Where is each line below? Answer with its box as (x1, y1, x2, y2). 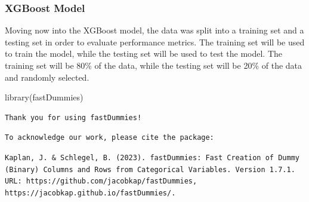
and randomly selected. (5, 71, 89, 83)
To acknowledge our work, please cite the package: (5, 133, 214, 142)
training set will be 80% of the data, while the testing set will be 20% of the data (5, 59, 302, 71)
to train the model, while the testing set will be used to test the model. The (5, 47, 283, 60)
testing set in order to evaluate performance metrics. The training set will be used (5, 35, 305, 48)
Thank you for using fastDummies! (5, 113, 142, 122)
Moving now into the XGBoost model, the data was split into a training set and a (5, 24, 304, 36)
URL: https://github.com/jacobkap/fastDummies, (5, 177, 197, 186)
